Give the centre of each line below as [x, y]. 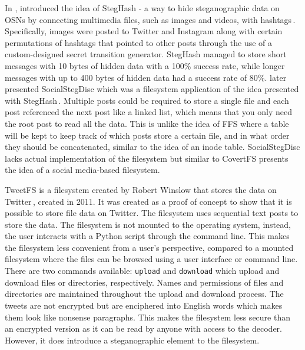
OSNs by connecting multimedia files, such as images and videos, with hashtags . [150, 19]
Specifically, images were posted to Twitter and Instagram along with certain [144, 31]
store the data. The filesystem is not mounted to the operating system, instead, [148, 224]
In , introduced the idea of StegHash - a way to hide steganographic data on [142, 8]
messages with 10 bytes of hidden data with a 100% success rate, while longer [145, 65]
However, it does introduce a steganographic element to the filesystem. [132, 340]
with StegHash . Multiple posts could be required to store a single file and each [147, 100]
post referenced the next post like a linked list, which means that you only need [149, 112]
